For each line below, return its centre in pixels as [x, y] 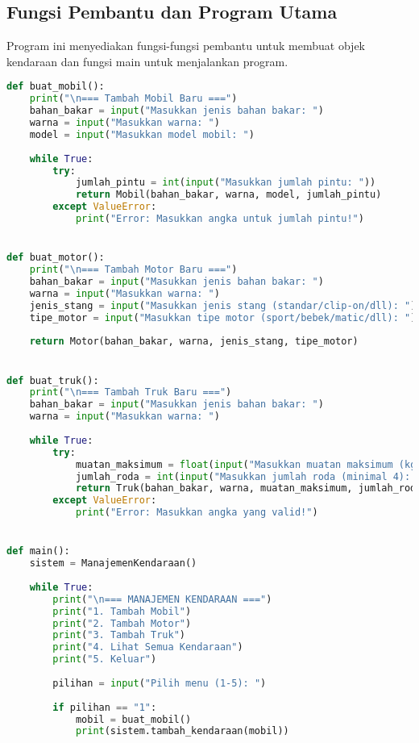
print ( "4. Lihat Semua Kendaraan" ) [148, 647]
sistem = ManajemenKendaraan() [113, 564]
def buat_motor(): [56, 258]
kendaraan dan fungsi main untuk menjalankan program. [147, 61]
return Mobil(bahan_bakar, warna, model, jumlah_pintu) [228, 195]
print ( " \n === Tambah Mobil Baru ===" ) [133, 99]
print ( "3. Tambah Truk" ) [119, 635]
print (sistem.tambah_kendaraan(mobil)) [182, 731]
